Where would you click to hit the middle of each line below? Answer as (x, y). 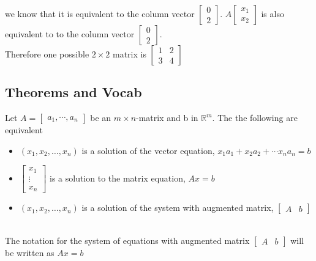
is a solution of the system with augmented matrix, (178, 208)
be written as (30, 252)
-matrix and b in (167, 118)
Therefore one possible (47, 54)
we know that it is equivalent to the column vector (100, 13)
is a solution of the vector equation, (148, 150)
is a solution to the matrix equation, (117, 178)
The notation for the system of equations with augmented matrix (127, 240)
